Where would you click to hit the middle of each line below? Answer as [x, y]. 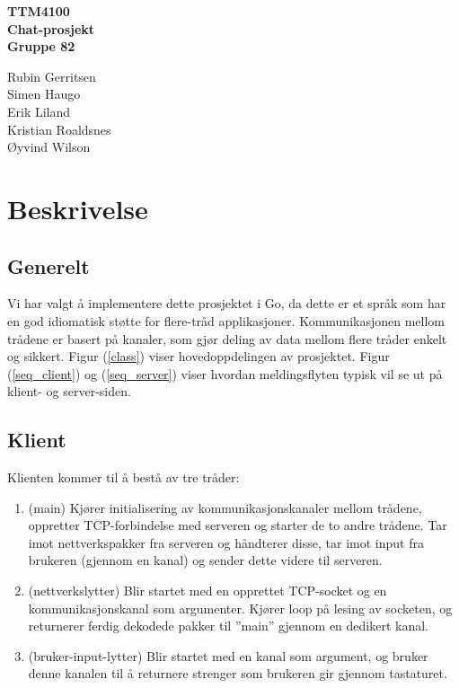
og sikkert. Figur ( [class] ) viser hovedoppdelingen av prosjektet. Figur [199, 356]
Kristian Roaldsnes [59, 129]
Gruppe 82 [41, 46]
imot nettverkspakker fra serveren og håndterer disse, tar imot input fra [226, 542]
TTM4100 [39, 11]
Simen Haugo [44, 94]
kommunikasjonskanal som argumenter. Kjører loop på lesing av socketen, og [240, 608]
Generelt [49, 265]
